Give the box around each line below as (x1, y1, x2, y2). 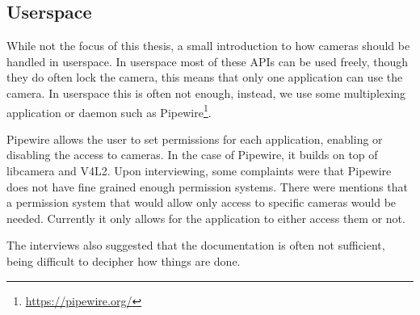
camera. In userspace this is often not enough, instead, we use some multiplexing (6, 84, 406, 101)
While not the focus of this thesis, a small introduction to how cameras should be (6, 37, 410, 54)
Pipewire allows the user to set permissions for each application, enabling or (6, 130, 383, 147)
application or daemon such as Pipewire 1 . (6, 101, 212, 120)
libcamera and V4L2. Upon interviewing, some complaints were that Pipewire (6, 162, 392, 179)
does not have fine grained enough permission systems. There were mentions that (6, 178, 408, 195)
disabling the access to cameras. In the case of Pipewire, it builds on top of (6, 146, 378, 163)
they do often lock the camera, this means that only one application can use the (6, 69, 403, 86)
